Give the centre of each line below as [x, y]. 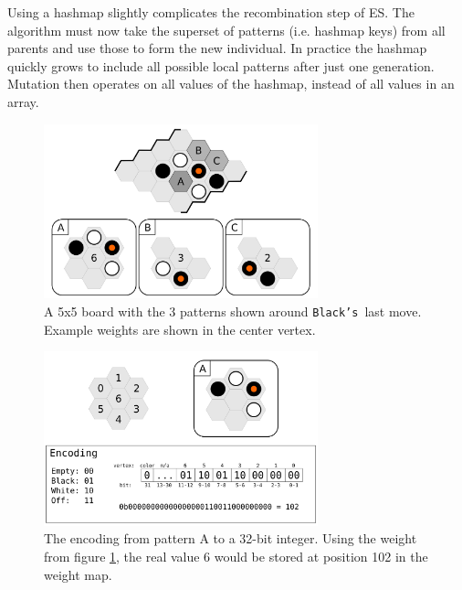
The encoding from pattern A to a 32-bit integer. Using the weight [231, 538]
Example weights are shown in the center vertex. [180, 329]
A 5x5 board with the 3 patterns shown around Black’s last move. [233, 311]
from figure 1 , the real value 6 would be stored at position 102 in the [236, 557]
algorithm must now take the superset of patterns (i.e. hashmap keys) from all [226, 30]
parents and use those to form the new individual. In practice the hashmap [217, 48]
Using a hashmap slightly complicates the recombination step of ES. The [211, 12]
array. [23, 101]
